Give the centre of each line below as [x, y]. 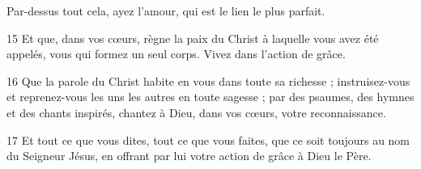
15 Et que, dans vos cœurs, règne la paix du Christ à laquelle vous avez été [193, 38]
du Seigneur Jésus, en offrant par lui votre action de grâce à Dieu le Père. [189, 156]
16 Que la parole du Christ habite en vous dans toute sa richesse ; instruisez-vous [208, 80]
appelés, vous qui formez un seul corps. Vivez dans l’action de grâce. [176, 54]
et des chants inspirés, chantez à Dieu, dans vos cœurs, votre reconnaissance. [196, 112]
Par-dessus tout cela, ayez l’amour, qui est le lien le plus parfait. [166, 11]
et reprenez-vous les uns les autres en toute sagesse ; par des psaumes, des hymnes [210, 97]
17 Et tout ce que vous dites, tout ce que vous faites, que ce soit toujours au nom [208, 139]
